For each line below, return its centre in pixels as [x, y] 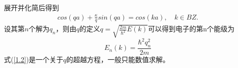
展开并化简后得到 [31, 7]
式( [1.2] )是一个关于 [34, 59]
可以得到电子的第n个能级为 [191, 29]
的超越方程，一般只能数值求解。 [118, 59]
